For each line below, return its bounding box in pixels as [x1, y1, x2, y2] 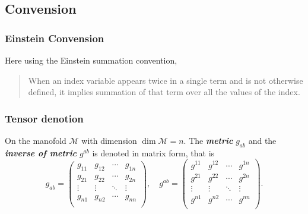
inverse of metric [5, 146, 77, 159]
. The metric [183, 134, 233, 146]
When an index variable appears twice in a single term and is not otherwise [28, 74, 303, 86]
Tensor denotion [5, 111, 84, 125]
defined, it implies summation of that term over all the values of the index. [28, 86, 300, 98]
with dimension [81, 134, 137, 146]
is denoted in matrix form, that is [92, 146, 215, 159]
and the [248, 134, 277, 146]
